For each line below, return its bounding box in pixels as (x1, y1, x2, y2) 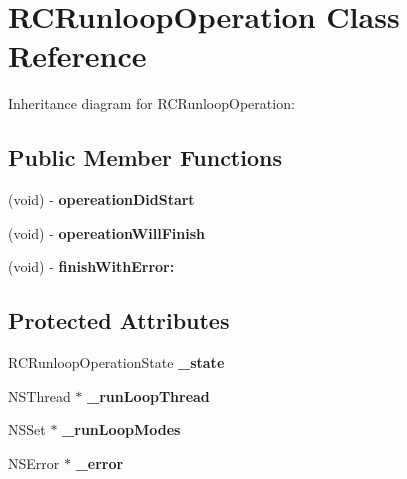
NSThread (8, 385, 71, 406)
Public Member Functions (8, 142, 282, 173)
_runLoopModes (62, 419, 181, 440)
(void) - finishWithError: (8, 256, 175, 277)
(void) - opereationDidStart (8, 189, 195, 210)
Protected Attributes (8, 305, 230, 336)
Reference (8, 35, 147, 76)
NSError (8, 452, 60, 473)
